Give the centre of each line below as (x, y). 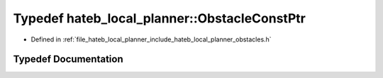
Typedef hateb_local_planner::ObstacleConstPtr (160, 18)
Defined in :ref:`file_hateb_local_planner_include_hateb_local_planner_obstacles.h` (151, 39)
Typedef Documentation (68, 59)
